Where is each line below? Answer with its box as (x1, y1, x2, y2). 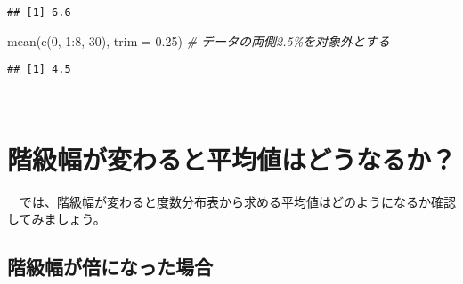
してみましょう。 (7, 209, 106, 228)
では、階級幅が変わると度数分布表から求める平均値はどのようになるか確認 (19, 192, 456, 210)
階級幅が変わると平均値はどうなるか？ (7, 140, 457, 177)
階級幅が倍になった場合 (7, 253, 213, 280)
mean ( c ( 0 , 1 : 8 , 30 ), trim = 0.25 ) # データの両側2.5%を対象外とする (7, 31, 390, 50)
